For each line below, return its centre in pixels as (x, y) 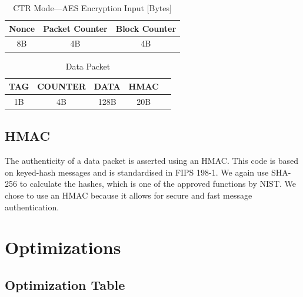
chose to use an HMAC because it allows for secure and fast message (129, 195)
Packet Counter (75, 28)
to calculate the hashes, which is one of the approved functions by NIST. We (158, 184)
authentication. (32, 207)
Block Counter (146, 28)
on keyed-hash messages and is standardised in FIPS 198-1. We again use (137, 172)
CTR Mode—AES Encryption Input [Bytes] (92, 8)
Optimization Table (65, 285)
